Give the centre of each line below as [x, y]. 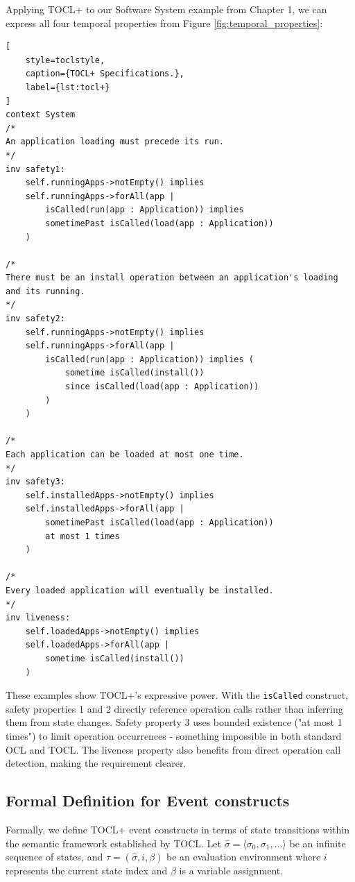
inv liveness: [38, 618]
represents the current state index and [87, 871]
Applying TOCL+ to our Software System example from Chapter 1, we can [166, 9]
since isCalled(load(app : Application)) [162, 387]
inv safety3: [35, 482]
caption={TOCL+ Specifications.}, [105, 74]
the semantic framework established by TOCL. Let [113, 843]
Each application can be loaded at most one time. [125, 455]
